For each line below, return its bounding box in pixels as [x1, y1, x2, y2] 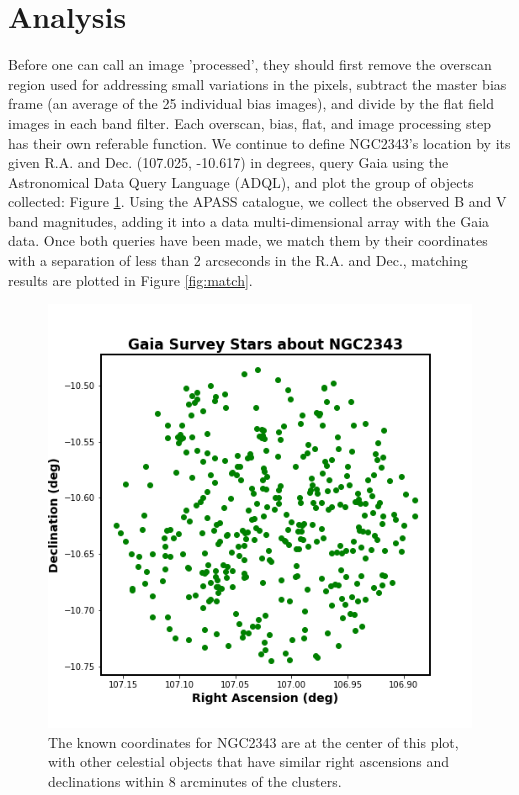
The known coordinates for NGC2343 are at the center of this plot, [48, 731, 459, 752]
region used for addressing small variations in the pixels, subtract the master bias [8, 73, 507, 94]
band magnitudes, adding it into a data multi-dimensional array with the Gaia [8, 210, 490, 231]
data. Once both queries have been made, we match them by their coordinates [8, 230, 488, 251]
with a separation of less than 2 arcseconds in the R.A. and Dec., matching [8, 250, 468, 271]
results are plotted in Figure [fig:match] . [8, 269, 253, 290]
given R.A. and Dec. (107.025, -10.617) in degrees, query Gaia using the [8, 152, 449, 173]
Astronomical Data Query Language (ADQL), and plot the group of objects [8, 171, 474, 192]
